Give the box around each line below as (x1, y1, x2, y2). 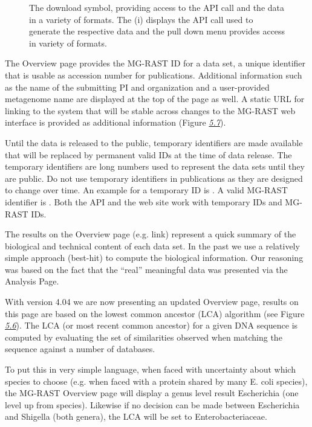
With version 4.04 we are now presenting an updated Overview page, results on (5, 295, 299, 308)
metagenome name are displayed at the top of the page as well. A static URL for (5, 92, 305, 105)
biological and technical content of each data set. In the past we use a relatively (5, 239, 300, 252)
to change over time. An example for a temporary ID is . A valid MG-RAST (5, 184, 288, 196)
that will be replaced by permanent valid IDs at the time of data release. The (5, 148, 292, 161)
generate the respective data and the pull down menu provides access (29, 25, 285, 37)
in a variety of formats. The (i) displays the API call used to (29, 13, 253, 25)
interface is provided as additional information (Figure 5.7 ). (5, 116, 226, 129)
